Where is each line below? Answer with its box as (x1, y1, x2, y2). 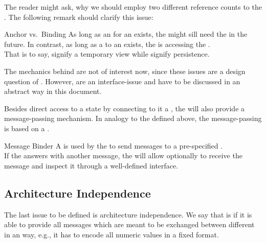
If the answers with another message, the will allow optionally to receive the (4, 150, 242, 161)
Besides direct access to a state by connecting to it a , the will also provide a (4, 103, 245, 113)
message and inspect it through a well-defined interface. (4, 160, 179, 171)
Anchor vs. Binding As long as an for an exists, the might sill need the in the (4, 29, 248, 39)
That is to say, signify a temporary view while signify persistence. (4, 48, 210, 59)
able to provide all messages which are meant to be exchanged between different (4, 219, 255, 230)
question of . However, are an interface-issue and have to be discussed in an (4, 76, 240, 86)
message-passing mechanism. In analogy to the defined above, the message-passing (4, 113, 262, 124)
